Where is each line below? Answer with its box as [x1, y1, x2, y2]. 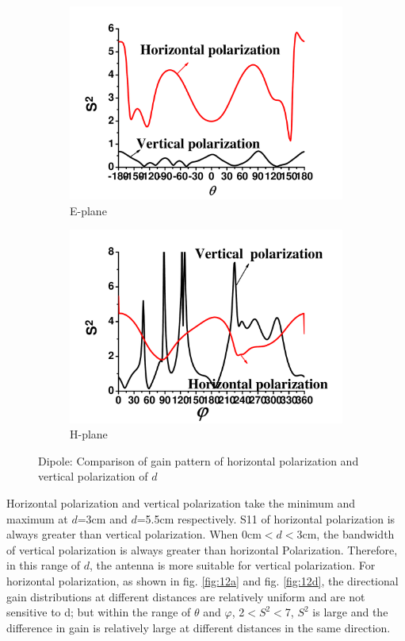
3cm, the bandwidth [296, 526, 395, 543]
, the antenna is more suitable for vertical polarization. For [90, 557, 376, 573]
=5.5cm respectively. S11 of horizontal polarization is [136, 510, 395, 527]
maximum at [6, 510, 68, 527]
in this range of [6, 557, 81, 573]
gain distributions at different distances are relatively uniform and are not [6, 588, 365, 604]
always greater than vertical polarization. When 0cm [6, 526, 262, 543]
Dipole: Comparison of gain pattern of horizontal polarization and [38, 452, 359, 469]
